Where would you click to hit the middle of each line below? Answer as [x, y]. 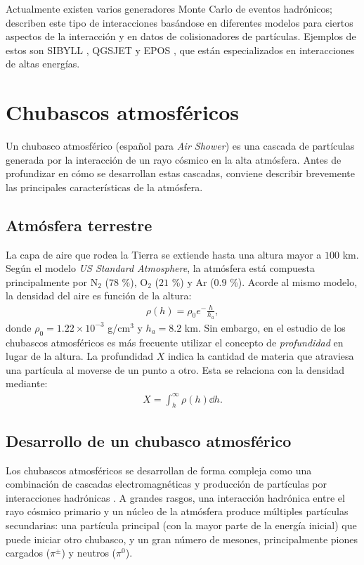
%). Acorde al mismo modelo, [294, 281]
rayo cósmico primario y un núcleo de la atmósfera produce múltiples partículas [177, 511]
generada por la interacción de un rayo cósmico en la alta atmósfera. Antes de [174, 159]
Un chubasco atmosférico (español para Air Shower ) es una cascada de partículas [180, 146]
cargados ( [28, 553]
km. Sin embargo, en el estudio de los [265, 327]
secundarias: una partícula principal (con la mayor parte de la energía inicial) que [181, 525]
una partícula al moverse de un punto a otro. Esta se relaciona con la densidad [175, 369]
